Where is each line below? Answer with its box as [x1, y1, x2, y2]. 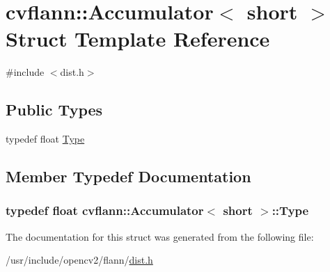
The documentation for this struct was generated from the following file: [6, 229, 314, 243]
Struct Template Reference [6, 24, 270, 53]
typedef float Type [6, 131, 85, 146]
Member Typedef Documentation [6, 166, 251, 187]
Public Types [6, 99, 103, 120]
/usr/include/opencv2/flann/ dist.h [6, 253, 153, 267]
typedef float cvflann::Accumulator [6, 202, 204, 219]
